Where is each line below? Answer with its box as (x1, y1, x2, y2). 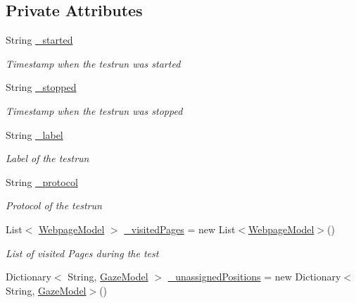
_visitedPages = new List (124, 221, 236, 236)
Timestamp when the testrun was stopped (6, 103, 183, 118)
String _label (6, 127, 63, 142)
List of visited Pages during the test (6, 245, 159, 260)
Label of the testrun (6, 151, 89, 166)
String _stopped (6, 80, 77, 94)
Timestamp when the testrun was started (6, 56, 181, 70)
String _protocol (6, 174, 78, 189)
